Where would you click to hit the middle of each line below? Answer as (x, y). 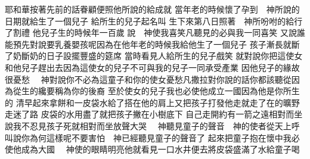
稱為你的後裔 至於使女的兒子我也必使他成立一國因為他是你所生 (177, 91)
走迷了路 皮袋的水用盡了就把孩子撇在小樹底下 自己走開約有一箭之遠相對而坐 (154, 114)
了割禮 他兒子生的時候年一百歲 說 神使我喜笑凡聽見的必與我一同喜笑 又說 (151, 32)
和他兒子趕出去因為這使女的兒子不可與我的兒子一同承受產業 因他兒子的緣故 (152, 67)
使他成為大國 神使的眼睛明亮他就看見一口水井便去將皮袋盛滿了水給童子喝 (152, 149)
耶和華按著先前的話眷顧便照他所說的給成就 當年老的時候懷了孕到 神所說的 (152, 9)
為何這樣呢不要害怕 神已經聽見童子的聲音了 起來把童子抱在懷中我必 (165, 137)
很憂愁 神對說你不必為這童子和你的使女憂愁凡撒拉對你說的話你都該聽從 (148, 79)
